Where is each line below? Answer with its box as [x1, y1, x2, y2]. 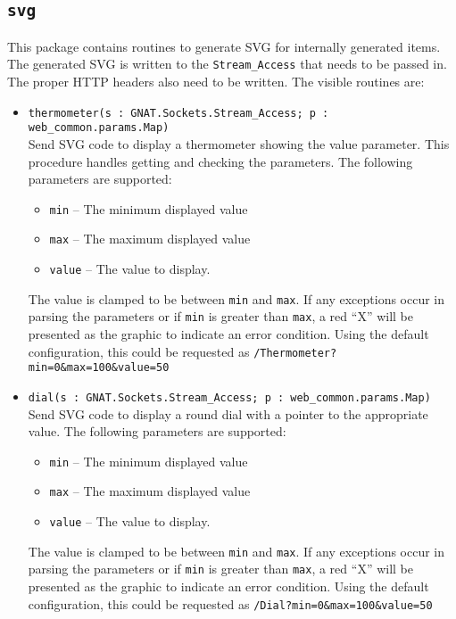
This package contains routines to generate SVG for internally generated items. [7, 37, 441, 55]
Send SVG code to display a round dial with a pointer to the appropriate [28, 404, 428, 423]
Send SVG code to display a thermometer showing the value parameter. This [28, 134, 450, 153]
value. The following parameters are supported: [28, 422, 286, 441]
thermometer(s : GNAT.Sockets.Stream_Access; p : [28, 106, 329, 120]
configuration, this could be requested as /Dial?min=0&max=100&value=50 [28, 594, 433, 613]
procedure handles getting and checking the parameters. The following [28, 152, 413, 170]
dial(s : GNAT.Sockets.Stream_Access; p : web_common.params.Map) [28, 391, 431, 404]
